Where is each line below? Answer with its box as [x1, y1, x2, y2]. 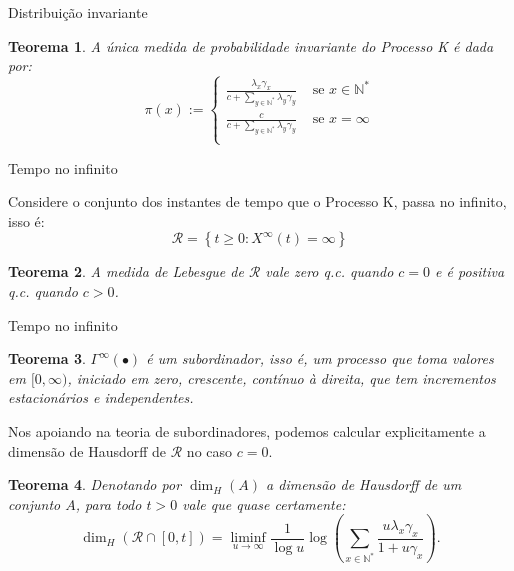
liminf [230, 531, 266, 546]
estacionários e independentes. [8, 387, 194, 408]
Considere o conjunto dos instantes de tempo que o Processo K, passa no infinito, [8, 191, 507, 212]
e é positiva [435, 261, 505, 282]
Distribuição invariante [8, 2, 148, 22]
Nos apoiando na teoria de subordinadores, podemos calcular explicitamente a [8, 421, 486, 442]
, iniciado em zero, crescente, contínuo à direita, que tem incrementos [67, 367, 496, 388]
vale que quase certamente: [182, 493, 346, 514]
